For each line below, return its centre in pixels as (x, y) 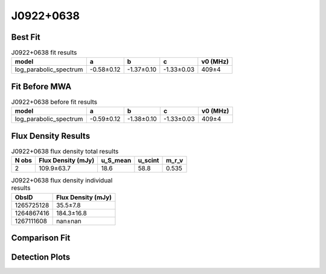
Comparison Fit (41, 238)
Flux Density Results (51, 136)
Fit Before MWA (41, 87)
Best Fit (26, 37)
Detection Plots (41, 257)
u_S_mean (116, 161)
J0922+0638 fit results (44, 53)
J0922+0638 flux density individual (62, 180)
